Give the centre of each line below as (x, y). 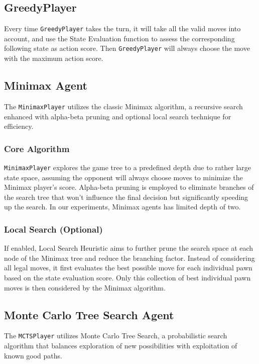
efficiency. (19, 126)
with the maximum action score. (54, 58)
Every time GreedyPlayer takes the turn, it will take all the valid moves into (122, 28)
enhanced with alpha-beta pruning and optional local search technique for (118, 116)
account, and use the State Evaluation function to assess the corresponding (119, 38)
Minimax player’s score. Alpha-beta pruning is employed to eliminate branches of (129, 187)
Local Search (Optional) (53, 229)
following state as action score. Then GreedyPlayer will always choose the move (127, 48)
